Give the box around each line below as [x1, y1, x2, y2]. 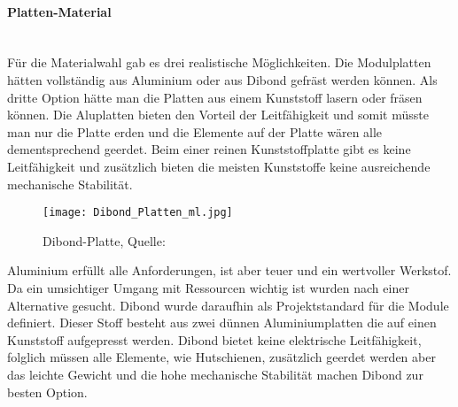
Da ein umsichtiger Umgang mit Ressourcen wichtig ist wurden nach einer [7, 278, 409, 296]
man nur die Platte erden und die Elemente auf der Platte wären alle [7, 122, 383, 141]
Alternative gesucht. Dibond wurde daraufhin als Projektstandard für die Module [7, 296, 449, 314]
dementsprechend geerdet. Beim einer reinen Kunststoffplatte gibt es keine [7, 140, 411, 158]
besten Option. [7, 382, 88, 401]
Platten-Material [7, 2, 112, 20]
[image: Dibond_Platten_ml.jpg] [43, 206, 233, 219]
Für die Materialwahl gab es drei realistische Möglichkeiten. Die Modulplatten [7, 53, 431, 72]
